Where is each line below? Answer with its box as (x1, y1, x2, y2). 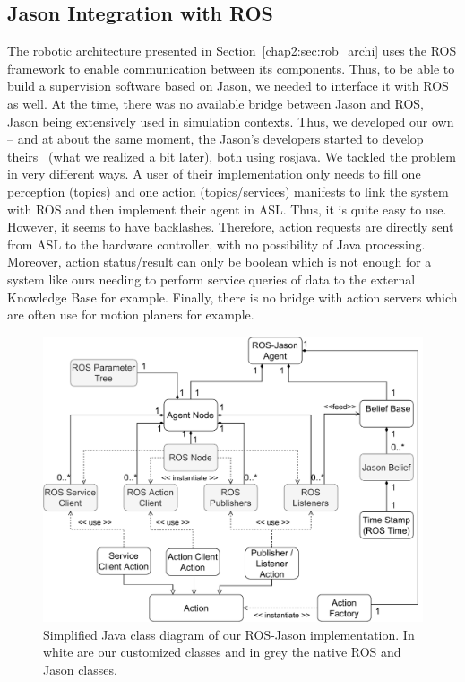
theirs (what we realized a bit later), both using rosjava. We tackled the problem (7, 146, 456, 165)
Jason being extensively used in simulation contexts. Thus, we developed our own (7, 111, 454, 130)
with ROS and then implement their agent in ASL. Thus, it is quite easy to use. (7, 199, 447, 218)
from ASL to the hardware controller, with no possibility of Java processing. (7, 234, 426, 253)
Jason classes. (43, 660, 117, 678)
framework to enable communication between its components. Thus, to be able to (7, 58, 455, 77)
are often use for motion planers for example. (7, 305, 254, 324)
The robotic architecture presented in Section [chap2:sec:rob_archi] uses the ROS (7, 41, 457, 60)
